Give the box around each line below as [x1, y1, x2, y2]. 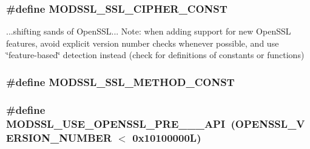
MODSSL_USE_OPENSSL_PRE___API [6, 116, 226, 131]
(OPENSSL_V [231, 116, 305, 131]
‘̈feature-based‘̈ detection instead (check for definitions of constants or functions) [6, 48, 305, 61]
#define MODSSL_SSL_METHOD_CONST [6, 74, 235, 89]
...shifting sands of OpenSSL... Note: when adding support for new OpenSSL [6, 25, 291, 38]
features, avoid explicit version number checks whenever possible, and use [6, 36, 279, 49]
